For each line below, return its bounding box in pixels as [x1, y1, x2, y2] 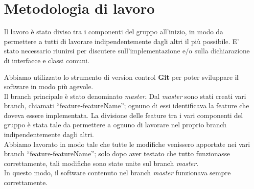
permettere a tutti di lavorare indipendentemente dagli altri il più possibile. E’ [4, 36, 239, 46]
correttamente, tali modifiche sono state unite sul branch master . [4, 158, 199, 168]
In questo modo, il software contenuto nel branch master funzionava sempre [4, 167, 231, 178]
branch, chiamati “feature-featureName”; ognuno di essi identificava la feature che [4, 100, 249, 111]
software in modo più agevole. [4, 81, 93, 92]
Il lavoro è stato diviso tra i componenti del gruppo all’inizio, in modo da [4, 26, 223, 37]
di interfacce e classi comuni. [4, 55, 90, 65]
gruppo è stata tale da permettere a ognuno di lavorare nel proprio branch [4, 119, 227, 130]
